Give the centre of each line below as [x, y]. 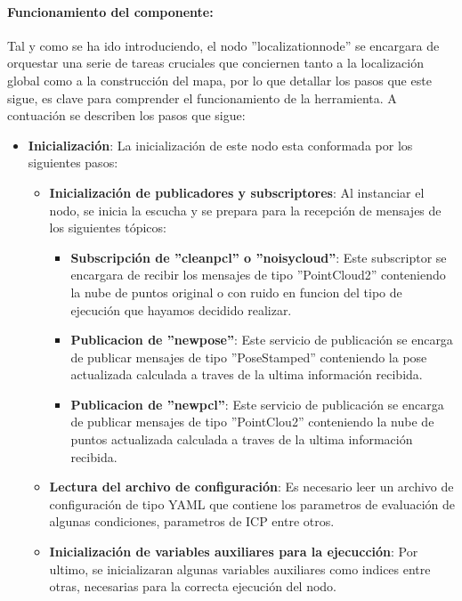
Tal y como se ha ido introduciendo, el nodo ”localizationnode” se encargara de [223, 45]
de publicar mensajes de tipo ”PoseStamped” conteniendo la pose [249, 357]
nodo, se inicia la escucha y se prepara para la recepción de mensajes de [245, 210]
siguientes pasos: [73, 162]
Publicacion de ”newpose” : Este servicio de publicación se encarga [262, 340]
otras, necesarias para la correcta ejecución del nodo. [193, 586]
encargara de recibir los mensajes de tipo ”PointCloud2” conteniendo [258, 275]
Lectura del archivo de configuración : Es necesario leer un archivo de [251, 487]
